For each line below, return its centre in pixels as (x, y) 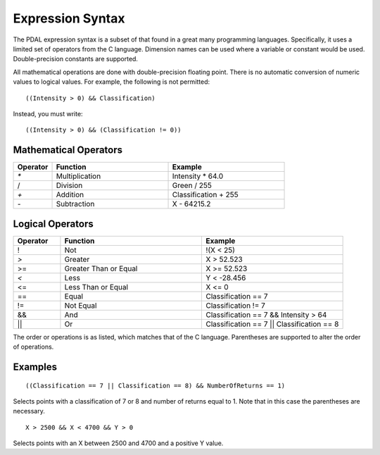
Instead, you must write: (48, 113)
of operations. (33, 347)
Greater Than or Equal (101, 268)
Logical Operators (53, 224)
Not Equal (81, 305)
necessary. (29, 411)
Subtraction (75, 204)
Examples (35, 367)
